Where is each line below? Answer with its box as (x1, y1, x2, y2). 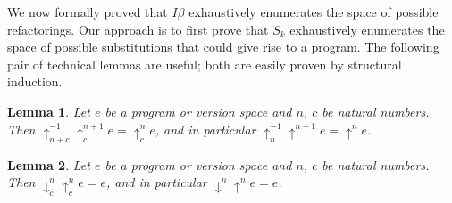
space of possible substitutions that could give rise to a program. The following (7, 37, 439, 56)
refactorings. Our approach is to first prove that (7, 20, 269, 38)
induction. (7, 72, 63, 91)
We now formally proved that (7, 3, 168, 20)
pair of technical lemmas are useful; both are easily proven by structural (7, 54, 402, 73)
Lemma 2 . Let (7, 155, 90, 174)
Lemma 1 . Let (7, 101, 90, 120)
